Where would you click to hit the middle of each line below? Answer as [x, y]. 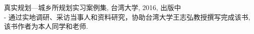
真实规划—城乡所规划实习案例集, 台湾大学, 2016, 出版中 [92, 7]
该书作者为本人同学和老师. [46, 26]
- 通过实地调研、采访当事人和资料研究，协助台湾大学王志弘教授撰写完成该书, [127, 17]
